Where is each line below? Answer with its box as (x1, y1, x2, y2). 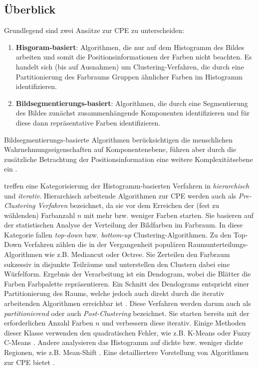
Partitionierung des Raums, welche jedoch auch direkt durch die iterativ (4, 288, 225, 298)
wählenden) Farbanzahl (4, 209, 75, 220)
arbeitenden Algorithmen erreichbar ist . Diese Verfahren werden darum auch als (4, 298, 251, 308)
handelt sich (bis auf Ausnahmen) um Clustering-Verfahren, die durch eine (15, 61, 244, 71)
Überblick (4, 1, 56, 17)
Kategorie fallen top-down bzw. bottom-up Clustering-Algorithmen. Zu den (4, 229, 232, 239)
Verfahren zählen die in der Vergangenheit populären (23, 239, 186, 249)
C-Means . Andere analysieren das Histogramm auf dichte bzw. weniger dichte (4, 337, 243, 347)
